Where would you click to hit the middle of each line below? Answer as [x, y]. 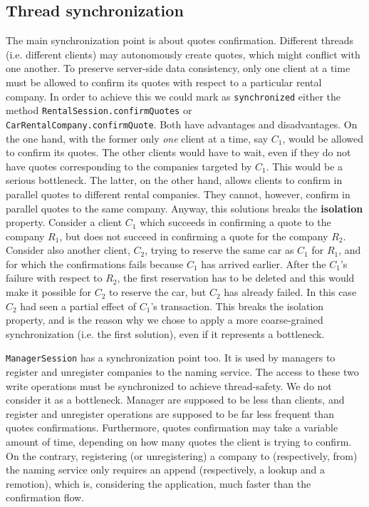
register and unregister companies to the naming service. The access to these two [182, 372]
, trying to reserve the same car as [219, 250]
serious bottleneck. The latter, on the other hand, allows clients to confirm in [174, 180]
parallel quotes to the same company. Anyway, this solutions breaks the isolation [184, 208]
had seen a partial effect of [78, 306]
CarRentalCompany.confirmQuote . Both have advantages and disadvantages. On [182, 124]
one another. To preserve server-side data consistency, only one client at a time [178, 68]
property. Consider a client [64, 222]
